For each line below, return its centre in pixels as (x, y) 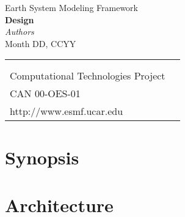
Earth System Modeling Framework (71, 7)
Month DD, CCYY (41, 43)
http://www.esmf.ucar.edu (67, 111)
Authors (20, 31)
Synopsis (42, 157)
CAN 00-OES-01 (45, 94)
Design (20, 19)
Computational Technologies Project (88, 76)
